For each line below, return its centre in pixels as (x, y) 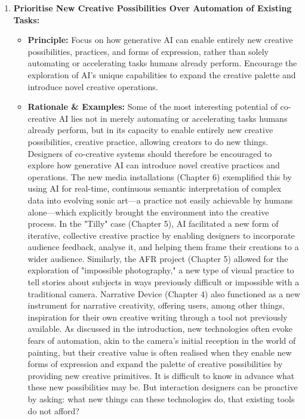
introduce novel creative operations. (93, 86)
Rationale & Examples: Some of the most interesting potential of (152, 107)
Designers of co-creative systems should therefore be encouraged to (150, 153)
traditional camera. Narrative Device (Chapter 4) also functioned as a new (164, 293)
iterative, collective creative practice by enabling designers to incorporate (161, 235)
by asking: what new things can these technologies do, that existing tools (161, 399)
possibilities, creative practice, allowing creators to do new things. (148, 141)
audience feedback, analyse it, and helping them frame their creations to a (163, 247)
